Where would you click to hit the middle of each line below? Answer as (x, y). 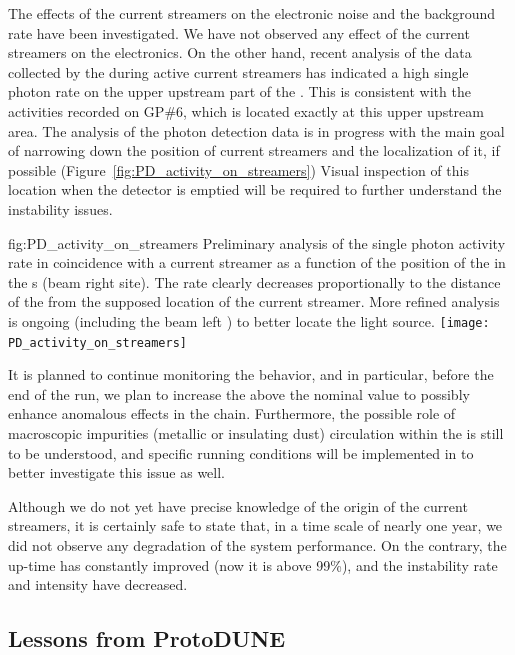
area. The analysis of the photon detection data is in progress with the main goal (256, 130)
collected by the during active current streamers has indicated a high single (238, 71)
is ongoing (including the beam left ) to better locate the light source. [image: (249, 320)
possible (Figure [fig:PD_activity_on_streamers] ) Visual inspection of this (238, 169)
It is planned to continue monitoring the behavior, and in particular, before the (251, 374)
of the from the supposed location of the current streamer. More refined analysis (254, 301)
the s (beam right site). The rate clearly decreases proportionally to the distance (254, 281)
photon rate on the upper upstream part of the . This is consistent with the (239, 91)
